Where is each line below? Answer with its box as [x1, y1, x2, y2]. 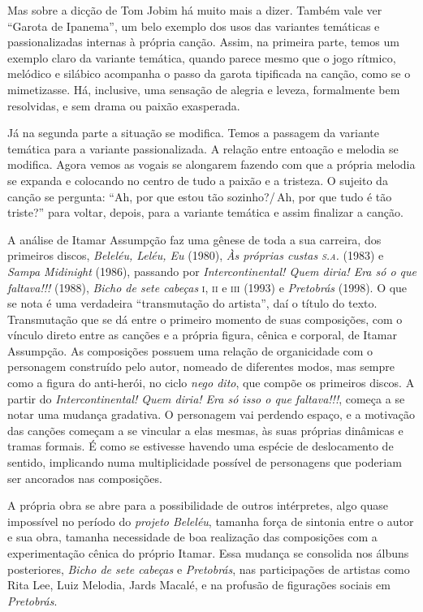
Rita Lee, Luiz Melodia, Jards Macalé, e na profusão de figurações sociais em [7, 576, 391, 593]
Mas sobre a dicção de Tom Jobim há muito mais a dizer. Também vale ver [7, 2, 382, 18]
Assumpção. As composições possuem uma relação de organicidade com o [7, 342, 373, 359]
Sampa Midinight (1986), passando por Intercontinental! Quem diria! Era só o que [7, 262, 417, 279]
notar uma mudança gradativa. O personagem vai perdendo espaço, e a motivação [7, 406, 415, 423]
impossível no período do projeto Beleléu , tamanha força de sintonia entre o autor [7, 512, 414, 529]
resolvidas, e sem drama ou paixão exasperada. [7, 97, 240, 114]
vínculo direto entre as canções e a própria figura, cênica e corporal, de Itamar [7, 326, 397, 343]
